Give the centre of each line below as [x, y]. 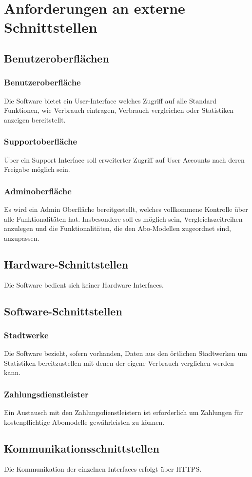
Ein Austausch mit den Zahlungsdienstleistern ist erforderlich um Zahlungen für [124, 412]
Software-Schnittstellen [63, 311]
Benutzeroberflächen [57, 58]
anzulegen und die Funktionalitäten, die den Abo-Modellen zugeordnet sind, [117, 228]
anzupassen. [22, 238]
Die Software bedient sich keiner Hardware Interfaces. [84, 284]
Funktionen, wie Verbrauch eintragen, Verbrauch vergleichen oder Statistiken [119, 110]
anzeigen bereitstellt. [35, 119]
